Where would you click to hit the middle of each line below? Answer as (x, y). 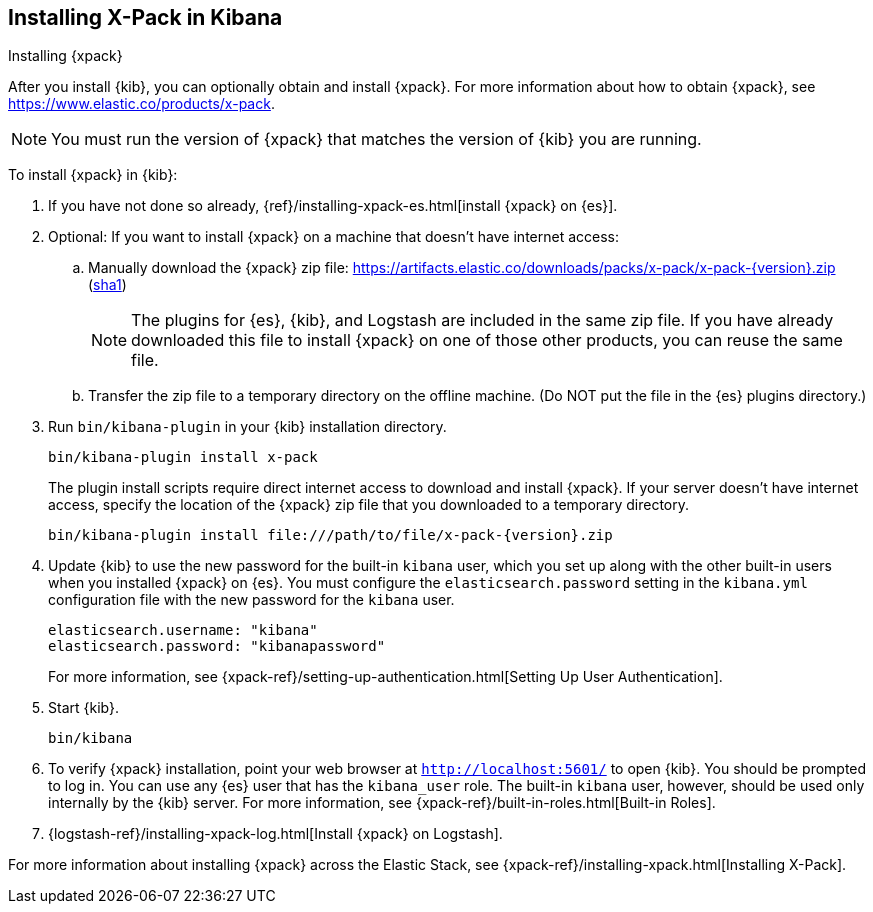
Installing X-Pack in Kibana (145, 17)
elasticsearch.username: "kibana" (183, 630)
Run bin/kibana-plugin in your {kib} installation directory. (247, 427)
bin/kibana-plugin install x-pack (183, 457)
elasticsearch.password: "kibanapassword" (217, 646)
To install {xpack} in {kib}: (93, 175)
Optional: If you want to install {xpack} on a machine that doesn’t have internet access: (334, 237)
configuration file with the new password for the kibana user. (251, 600)
